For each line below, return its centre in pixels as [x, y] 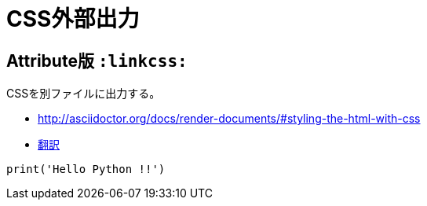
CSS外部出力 [73, 19]
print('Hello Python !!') [86, 169]
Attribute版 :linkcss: [97, 61]
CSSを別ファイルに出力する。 [84, 94]
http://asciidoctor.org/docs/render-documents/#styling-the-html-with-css [229, 119]
